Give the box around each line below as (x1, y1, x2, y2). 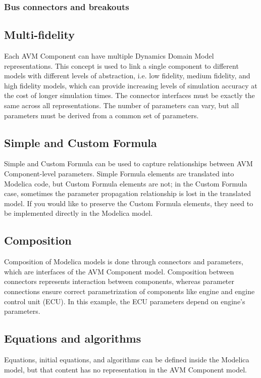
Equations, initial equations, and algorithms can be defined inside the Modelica (4, 354, 249, 364)
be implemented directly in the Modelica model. (4, 208, 153, 218)
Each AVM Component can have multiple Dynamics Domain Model (4, 51, 214, 61)
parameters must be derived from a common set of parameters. (4, 110, 199, 120)
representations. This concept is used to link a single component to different (4, 60, 239, 71)
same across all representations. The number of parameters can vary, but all (4, 100, 239, 111)
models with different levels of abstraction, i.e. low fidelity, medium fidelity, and (4, 70, 250, 81)
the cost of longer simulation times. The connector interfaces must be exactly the (4, 90, 255, 101)
